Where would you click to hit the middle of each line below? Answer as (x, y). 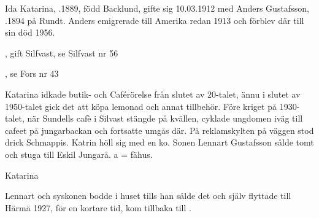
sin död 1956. (30, 32)
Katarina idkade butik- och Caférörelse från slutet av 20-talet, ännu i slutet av (153, 94)
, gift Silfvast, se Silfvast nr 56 (62, 53)
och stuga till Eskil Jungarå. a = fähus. (79, 154)
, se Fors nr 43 (32, 73)
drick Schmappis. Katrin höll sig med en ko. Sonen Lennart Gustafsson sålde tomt (159, 142)
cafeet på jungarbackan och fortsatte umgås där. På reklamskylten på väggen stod (159, 130)
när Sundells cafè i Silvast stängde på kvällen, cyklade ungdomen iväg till (165, 118)
